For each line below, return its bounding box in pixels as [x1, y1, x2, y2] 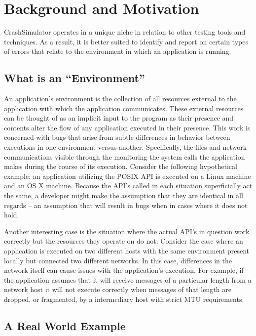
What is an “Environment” [4, 70, 145, 85]
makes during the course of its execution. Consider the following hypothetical [4, 161, 237, 171]
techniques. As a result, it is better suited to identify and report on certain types [4, 36, 248, 46]
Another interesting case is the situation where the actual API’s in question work [4, 226, 250, 236]
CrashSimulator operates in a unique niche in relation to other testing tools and [4, 27, 246, 37]
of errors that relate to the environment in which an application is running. [4, 46, 231, 56]
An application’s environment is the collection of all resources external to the [4, 93, 237, 104]
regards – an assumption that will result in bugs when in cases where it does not [4, 200, 248, 210]
